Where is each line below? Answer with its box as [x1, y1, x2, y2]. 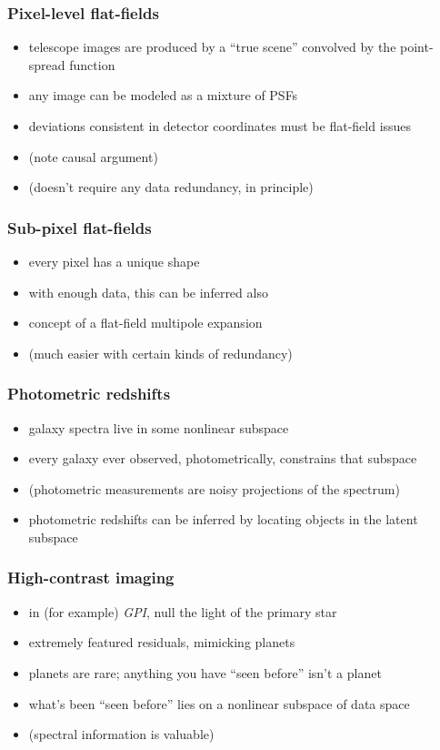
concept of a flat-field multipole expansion [28, 313, 263, 332]
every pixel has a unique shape [28, 252, 200, 270]
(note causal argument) [28, 147, 158, 166]
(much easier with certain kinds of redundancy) [28, 343, 293, 362]
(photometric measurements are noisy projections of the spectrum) [28, 479, 400, 498]
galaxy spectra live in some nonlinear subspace [28, 418, 289, 437]
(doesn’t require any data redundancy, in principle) [28, 177, 314, 197]
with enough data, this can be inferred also [28, 282, 268, 301]
